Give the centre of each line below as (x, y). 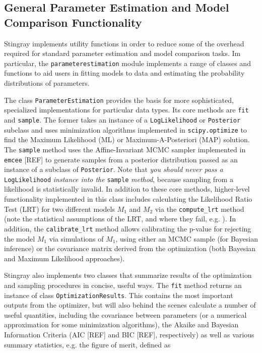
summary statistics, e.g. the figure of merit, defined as (87, 344)
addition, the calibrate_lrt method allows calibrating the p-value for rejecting (128, 228)
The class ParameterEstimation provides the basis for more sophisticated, (119, 100)
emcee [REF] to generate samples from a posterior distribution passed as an (121, 159)
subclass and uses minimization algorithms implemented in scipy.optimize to (125, 129)
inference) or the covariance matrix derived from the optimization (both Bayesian (130, 248)
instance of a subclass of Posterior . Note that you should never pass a (114, 169)
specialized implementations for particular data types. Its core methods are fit (126, 110)
